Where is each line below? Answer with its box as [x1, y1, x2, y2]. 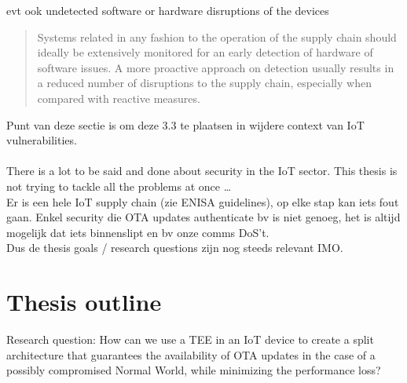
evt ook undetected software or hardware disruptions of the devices [6, 2, 329, 18]
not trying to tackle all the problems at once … [6, 177, 232, 194]
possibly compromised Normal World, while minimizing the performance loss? [6, 362, 381, 378]
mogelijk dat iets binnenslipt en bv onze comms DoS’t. [6, 224, 269, 240]
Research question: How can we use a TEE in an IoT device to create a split [6, 331, 374, 348]
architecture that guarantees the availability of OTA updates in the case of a [6, 346, 376, 363]
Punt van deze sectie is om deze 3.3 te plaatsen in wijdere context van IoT [6, 116, 365, 133]
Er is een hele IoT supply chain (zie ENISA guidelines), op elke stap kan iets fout [6, 193, 399, 210]
